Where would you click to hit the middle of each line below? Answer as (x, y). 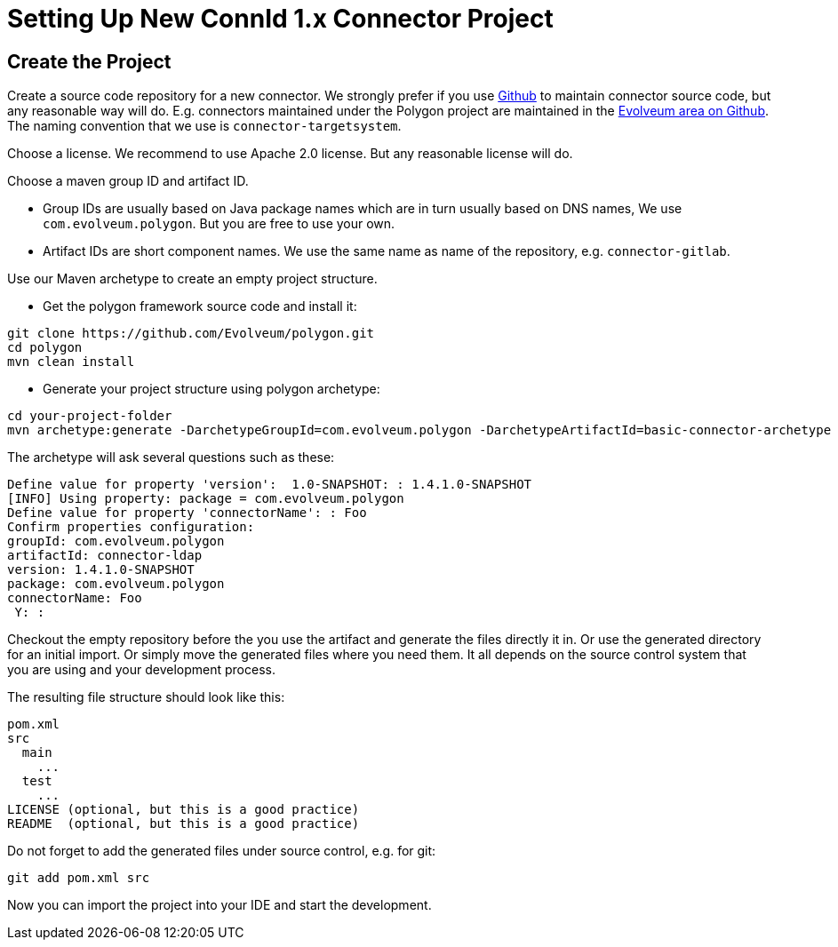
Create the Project (89, 61)
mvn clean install (71, 362)
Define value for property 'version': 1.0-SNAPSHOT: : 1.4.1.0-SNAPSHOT (270, 485)
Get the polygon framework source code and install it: (200, 306)
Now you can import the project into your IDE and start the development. (219, 905)
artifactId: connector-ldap (105, 556)
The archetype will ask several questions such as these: (171, 458)
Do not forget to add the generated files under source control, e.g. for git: (222, 851)
